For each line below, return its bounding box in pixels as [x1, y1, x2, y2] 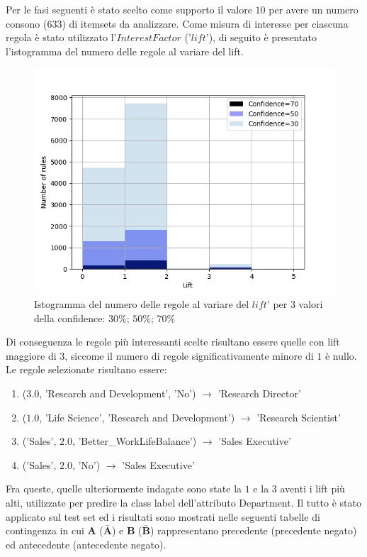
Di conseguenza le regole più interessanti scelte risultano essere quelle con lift [6, 334, 340, 349]
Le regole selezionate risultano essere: [6, 362, 167, 377]
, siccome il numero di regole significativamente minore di [64, 348, 314, 363]
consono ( [6, 16, 47, 31]
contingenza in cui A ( [6, 523, 103, 538]
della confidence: [34, 310, 106, 325]
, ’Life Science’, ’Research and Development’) [39, 409, 235, 424]
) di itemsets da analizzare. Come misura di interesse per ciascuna [62, 16, 349, 31]
